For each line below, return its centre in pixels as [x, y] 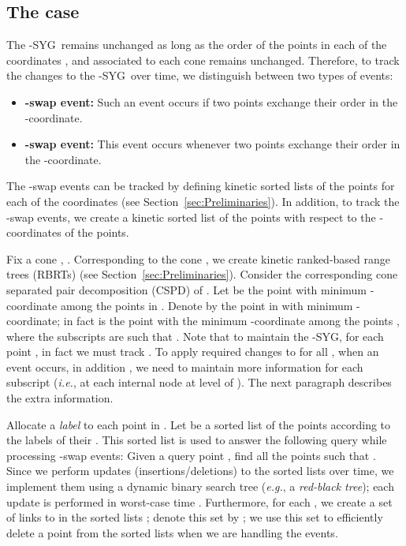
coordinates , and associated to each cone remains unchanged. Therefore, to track [203, 60]
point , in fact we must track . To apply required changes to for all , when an [193, 352]
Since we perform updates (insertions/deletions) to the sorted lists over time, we [200, 471]
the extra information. [60, 398]
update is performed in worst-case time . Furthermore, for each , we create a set [199, 501]
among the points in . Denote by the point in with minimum [207, 305]
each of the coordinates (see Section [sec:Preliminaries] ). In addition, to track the [203, 201]
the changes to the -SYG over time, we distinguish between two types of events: [200, 75]
